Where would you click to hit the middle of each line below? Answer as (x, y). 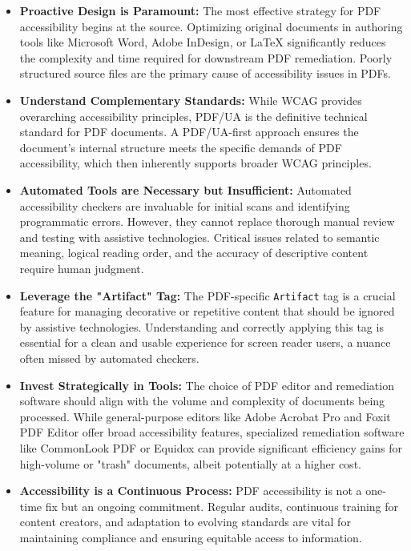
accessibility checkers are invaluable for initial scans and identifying (185, 205)
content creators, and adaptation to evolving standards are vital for (185, 522)
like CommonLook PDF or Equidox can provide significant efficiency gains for (211, 447)
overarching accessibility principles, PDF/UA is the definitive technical (193, 116)
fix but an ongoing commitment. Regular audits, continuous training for (222, 506)
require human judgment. (82, 268)
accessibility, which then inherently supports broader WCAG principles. (195, 163)
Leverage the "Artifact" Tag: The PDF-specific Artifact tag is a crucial (208, 295)
